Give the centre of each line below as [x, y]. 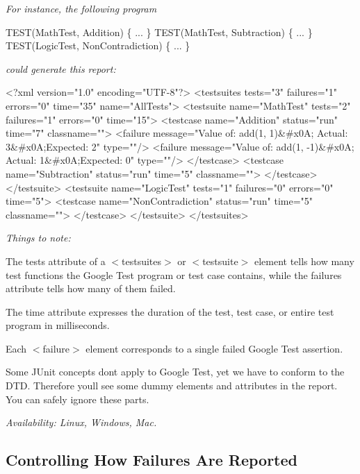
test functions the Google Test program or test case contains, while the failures [174, 274]
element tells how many [304, 261]
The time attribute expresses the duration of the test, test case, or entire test [170, 311]
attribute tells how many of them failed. [91, 288]
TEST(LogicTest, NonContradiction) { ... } [98, 45]
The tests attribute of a [56, 261]
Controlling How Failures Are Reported [152, 460]
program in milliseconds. [58, 325]
